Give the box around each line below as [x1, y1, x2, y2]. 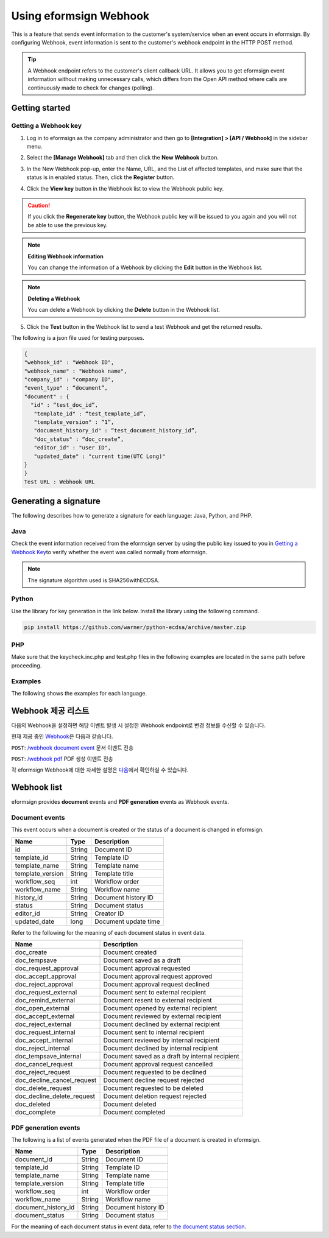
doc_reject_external [15, 1020, 72, 1029]
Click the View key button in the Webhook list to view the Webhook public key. [26, 185, 224, 192]
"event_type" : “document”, [24, 384, 108, 392]
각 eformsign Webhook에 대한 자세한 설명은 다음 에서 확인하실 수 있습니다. [11, 766, 189, 773]
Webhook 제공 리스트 [11, 705, 90, 716]
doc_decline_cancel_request [15, 1076, 97, 1085]
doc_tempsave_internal [15, 1052, 82, 1061]
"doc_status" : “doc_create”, [34, 435, 124, 443]
